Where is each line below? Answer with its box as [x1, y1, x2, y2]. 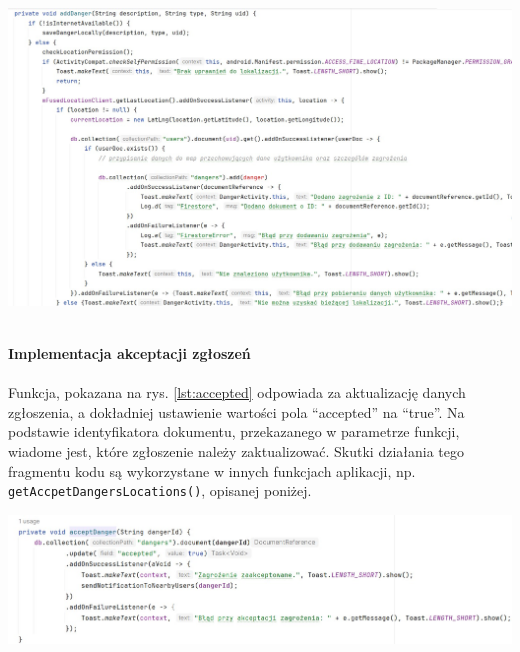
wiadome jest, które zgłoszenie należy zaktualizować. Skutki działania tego [8, 440, 465, 461]
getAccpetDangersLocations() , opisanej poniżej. [8, 480, 312, 501]
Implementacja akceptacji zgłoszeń [8, 342, 251, 363]
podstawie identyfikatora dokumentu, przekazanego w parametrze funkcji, [8, 421, 460, 442]
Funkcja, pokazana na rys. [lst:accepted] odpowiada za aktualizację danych [8, 382, 466, 403]
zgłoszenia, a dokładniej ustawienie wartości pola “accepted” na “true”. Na [8, 401, 465, 422]
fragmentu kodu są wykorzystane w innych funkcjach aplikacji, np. [8, 460, 416, 481]
